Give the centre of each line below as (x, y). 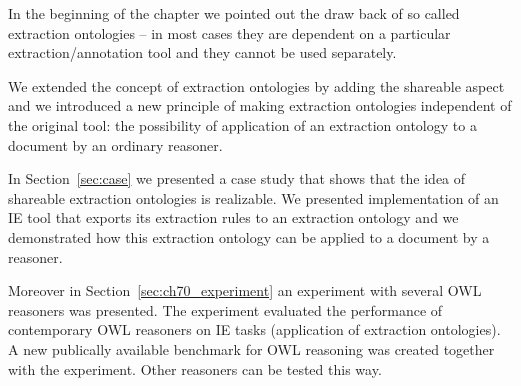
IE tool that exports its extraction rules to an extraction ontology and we (233, 217)
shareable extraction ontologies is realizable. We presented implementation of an (253, 197)
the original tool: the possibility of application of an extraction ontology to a (242, 124)
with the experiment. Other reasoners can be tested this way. (195, 368)
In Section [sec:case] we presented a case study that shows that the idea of (237, 178)
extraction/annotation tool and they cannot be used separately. (202, 52)
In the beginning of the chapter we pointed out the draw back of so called (234, 13)
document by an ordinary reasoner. (115, 144)
